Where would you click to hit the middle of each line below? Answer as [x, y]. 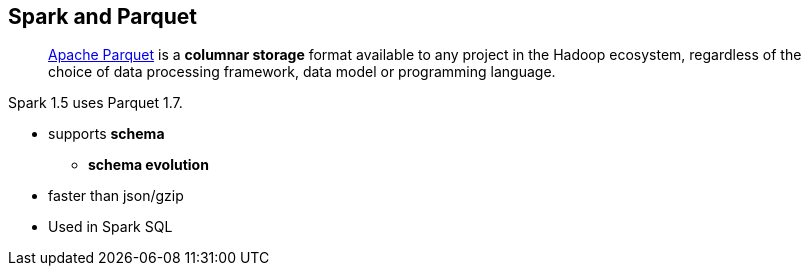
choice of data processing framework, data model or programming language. [302, 72]
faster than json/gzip [116, 196]
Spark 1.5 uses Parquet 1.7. [95, 103]
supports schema [106, 134]
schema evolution [148, 165]
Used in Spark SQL [110, 227]
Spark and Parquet [102, 16]
